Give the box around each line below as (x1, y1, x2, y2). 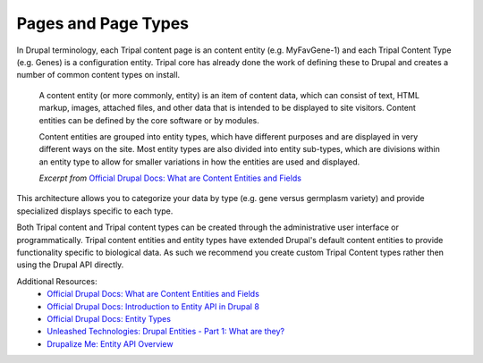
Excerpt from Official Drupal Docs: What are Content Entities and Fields (38, 173, 301, 183)
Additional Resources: (16, 275, 97, 286)
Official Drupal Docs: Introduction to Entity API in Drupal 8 (47, 300, 259, 312)
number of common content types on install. (16, 70, 181, 80)
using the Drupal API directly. (16, 259, 124, 270)
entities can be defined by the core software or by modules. (38, 114, 259, 125)
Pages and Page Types (16, 13, 190, 33)
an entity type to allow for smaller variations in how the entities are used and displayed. (38, 156, 360, 167)
